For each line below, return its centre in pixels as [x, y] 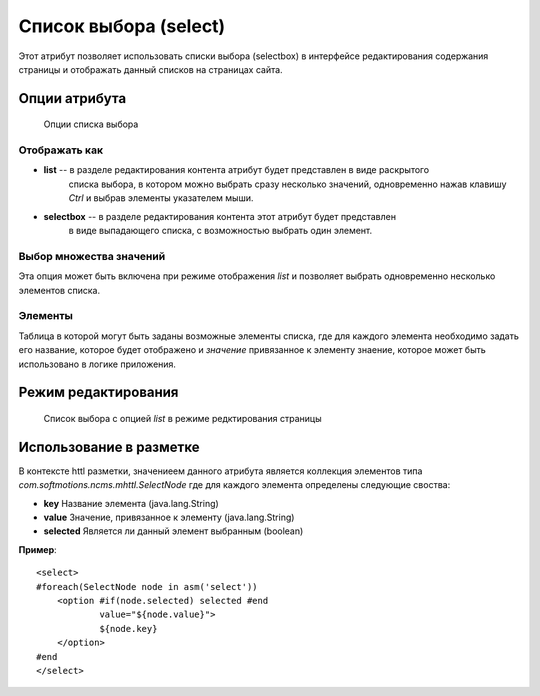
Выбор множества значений [92, 256]
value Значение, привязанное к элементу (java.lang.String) [169, 517]
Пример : [37, 549]
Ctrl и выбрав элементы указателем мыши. [161, 198]
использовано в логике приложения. [97, 364]
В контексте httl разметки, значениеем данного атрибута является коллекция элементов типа [220, 471]
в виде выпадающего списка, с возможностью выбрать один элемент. [220, 231]
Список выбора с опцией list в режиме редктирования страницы [182, 418]
